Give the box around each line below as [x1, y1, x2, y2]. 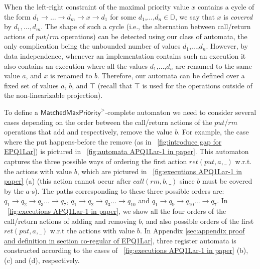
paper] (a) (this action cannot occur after [4, 176, 131, 186]
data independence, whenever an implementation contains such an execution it [4, 50, 246, 61]
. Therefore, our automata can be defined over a [97, 70, 245, 81]
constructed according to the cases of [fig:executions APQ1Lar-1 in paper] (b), [4, 245, 248, 255]
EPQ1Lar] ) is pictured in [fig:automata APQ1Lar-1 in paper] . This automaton [4, 146, 249, 157]
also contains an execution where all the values [4, 60, 148, 71]
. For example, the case [178, 126, 249, 137]
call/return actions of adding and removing [4, 215, 137, 226]
